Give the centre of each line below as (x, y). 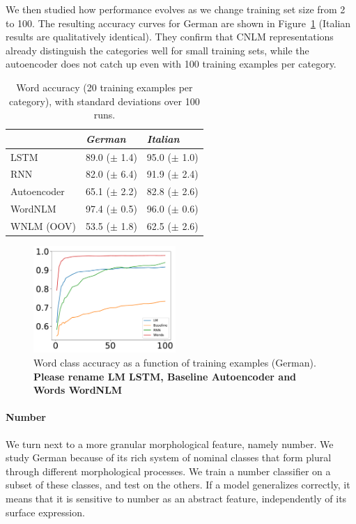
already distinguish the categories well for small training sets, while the (157, 50)
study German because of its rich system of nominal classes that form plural (169, 457)
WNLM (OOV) (43, 225)
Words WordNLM (78, 390)
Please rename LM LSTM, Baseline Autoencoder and (165, 376)
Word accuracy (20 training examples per (105, 87)
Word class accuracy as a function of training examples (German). (175, 362)
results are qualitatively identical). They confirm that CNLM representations (170, 37)
